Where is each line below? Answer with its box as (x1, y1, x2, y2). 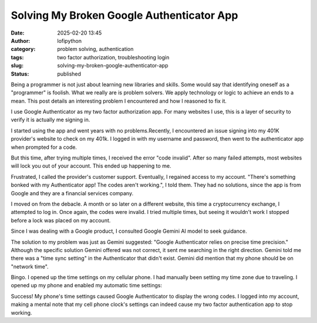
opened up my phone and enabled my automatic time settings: (11, 282, 163, 289)
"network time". (11, 263, 49, 270)
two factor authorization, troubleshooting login (57, 53, 170, 61)
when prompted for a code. (11, 144, 77, 151)
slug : (11, 62, 23, 69)
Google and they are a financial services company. (11, 189, 134, 196)
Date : (11, 29, 25, 36)
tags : (11, 53, 24, 61)
